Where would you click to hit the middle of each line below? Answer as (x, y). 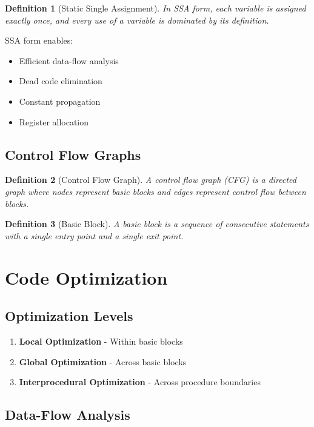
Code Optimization (86, 277)
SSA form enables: (39, 40)
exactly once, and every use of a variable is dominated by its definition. (137, 20)
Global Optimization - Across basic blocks (103, 361)
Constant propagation (60, 101)
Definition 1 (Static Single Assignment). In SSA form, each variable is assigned (155, 8)
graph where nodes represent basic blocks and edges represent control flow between (155, 191)
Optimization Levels (69, 316)
